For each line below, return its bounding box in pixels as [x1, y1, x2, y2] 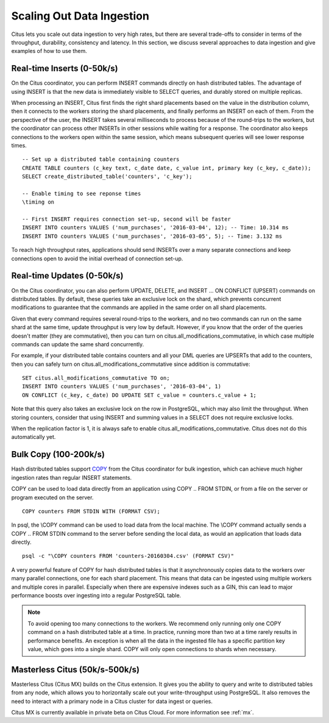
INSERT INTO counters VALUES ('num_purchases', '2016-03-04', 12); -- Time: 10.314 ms [22, 224, 289, 231]
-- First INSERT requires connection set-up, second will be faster [22, 216, 231, 223]
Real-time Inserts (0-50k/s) [11, 63, 118, 74]
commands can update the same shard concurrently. [11, 340, 144, 347]
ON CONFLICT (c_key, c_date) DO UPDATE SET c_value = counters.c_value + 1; [22, 391, 257, 399]
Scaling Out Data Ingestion [11, 9, 149, 23]
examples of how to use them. [11, 48, 88, 55]
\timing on [22, 199, 55, 205]
